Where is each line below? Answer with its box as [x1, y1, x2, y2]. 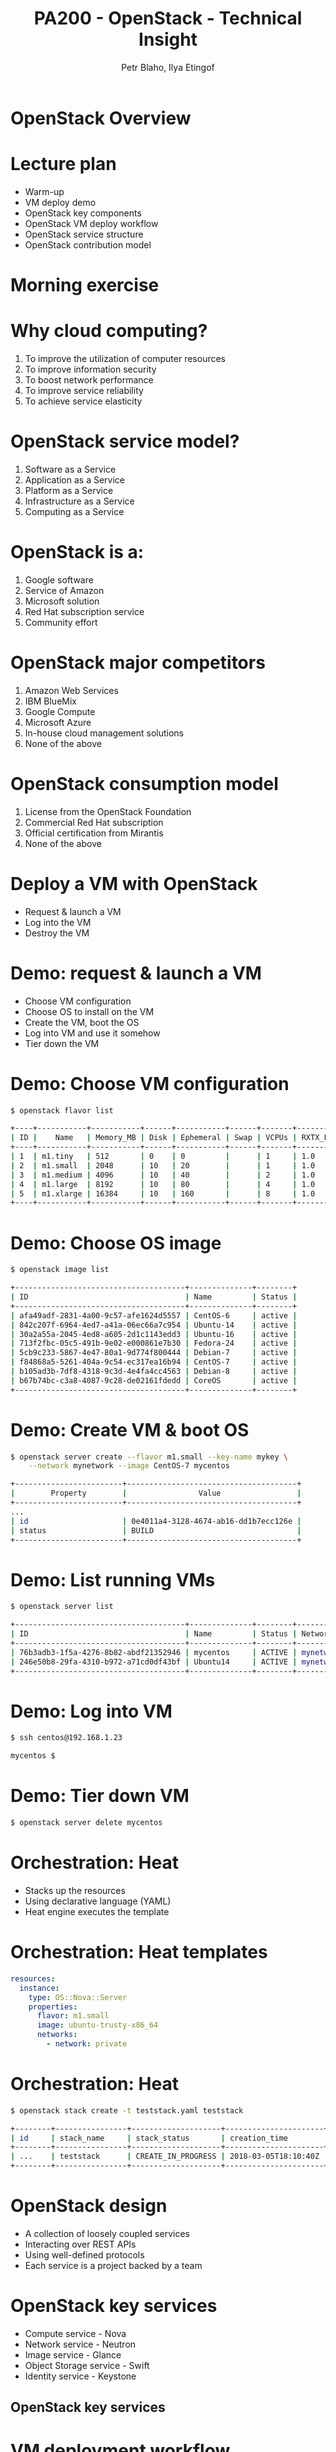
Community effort [24, 616, 98, 628]
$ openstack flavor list [10, 1105, 114, 1116]
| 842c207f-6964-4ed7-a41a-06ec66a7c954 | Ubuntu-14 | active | [10, 1320, 298, 1330]
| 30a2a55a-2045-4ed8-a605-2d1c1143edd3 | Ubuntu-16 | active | [10, 1329, 298, 1339]
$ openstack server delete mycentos [10, 1818, 163, 1828]
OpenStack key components [24, 207, 142, 219]
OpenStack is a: [10, 541, 145, 564]
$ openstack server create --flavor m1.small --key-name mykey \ [10, 1452, 288, 1462]
